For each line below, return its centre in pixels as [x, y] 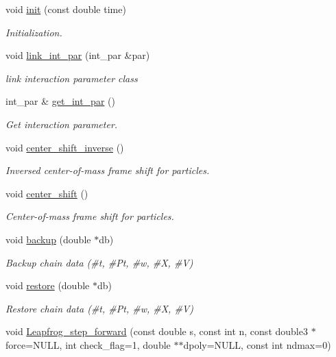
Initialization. [34, 32]
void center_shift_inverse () [65, 147]
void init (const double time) [66, 9]
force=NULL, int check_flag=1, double [88, 344]
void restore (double [48, 285]
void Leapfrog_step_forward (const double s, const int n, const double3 [157, 331]
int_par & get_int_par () [60, 101]
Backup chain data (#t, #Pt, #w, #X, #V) [99, 262]
